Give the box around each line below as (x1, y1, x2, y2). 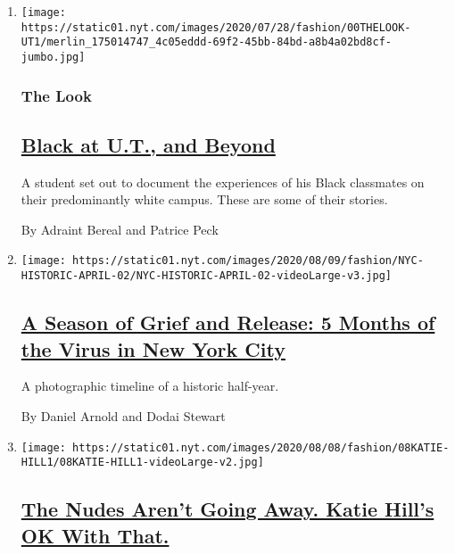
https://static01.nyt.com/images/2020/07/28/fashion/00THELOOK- (21, 21, 411, 34)
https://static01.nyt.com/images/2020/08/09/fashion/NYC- (72, 254, 424, 268)
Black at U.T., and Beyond (21, 130, 276, 158)
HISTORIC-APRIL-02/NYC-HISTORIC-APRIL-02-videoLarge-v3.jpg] (21, 269, 393, 283)
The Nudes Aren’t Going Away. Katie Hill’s (21, 495, 434, 523)
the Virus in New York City (21, 335, 285, 362)
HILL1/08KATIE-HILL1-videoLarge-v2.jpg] (21, 456, 264, 469)
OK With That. (21, 521, 170, 549)
